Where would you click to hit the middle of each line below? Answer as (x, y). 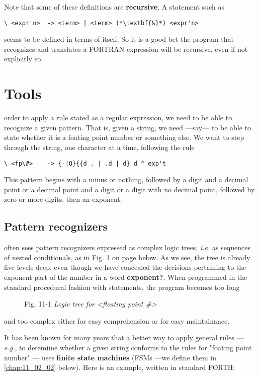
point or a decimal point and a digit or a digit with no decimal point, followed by (129, 189)
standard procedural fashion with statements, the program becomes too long (122, 287)
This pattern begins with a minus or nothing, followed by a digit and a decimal (126, 179)
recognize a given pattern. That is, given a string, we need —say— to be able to (128, 127)
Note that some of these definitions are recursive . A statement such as (114, 7)
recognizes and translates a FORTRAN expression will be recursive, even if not (126, 49)
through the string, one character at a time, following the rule (99, 147)
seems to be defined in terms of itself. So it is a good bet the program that (119, 39)
